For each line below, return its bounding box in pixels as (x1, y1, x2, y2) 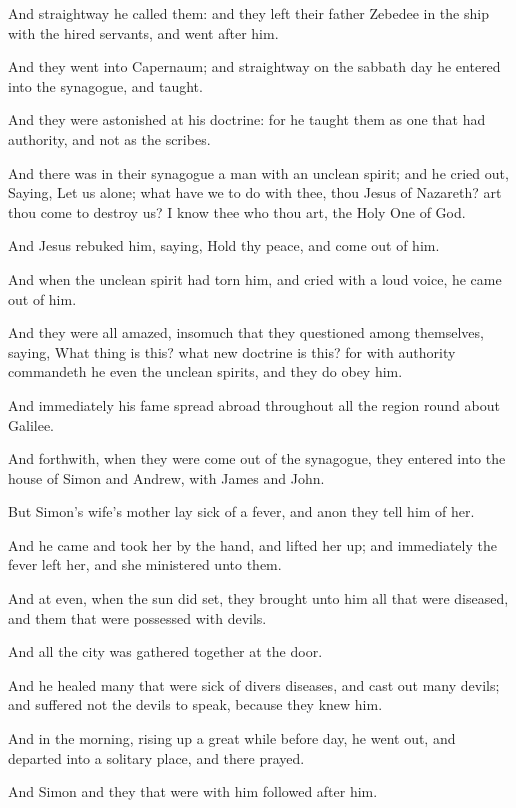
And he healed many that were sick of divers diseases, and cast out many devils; (8, 674, 500, 695)
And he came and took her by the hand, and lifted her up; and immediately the (8, 534, 497, 555)
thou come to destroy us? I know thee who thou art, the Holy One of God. (8, 201, 466, 222)
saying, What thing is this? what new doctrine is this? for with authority (8, 341, 456, 362)
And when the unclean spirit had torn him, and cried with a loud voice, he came (8, 268, 502, 289)
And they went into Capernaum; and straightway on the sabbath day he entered (8, 56, 501, 77)
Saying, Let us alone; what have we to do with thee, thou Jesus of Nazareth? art (8, 182, 502, 203)
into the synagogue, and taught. (8, 75, 203, 96)
